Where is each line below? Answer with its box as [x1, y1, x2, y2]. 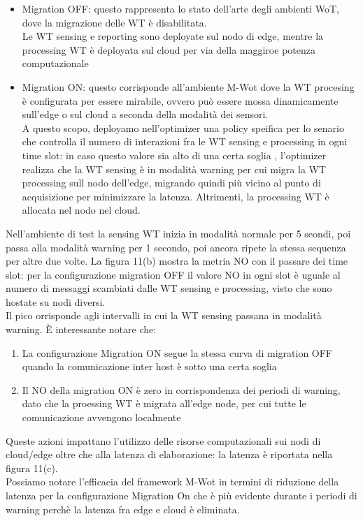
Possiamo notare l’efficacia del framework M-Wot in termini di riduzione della [6, 474, 339, 489]
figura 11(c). [6, 460, 58, 475]
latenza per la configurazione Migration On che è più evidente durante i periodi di [6, 488, 357, 502]
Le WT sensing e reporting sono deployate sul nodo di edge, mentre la [22, 29, 324, 43]
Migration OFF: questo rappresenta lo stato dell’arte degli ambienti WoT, [22, 1, 339, 15]
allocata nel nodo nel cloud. [22, 203, 141, 217]
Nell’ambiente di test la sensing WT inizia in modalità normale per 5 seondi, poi [6, 226, 351, 240]
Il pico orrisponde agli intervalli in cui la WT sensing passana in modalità [6, 308, 322, 323]
